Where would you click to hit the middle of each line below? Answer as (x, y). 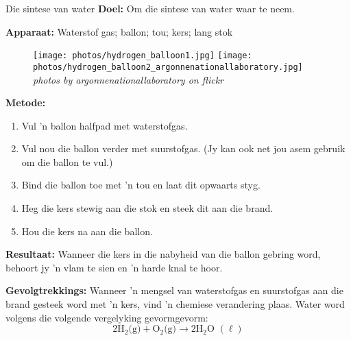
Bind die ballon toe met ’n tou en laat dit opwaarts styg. (141, 185)
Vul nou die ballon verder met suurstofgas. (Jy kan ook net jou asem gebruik (183, 148)
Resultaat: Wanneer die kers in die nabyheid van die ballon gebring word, (163, 254)
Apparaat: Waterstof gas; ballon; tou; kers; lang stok (119, 31)
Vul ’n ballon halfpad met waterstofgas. (105, 125)
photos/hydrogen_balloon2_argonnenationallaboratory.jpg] (168, 67)
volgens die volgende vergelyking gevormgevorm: (107, 317)
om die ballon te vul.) (67, 161)
